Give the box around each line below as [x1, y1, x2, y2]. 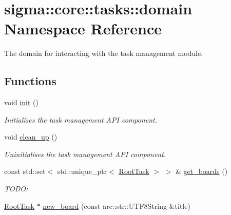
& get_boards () [175, 166, 228, 177]
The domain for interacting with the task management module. [4, 48, 203, 58]
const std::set [4, 166, 46, 177]
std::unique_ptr [57, 166, 107, 177]
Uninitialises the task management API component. [4, 148, 166, 159]
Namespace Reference [4, 18, 162, 39]
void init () [4, 97, 38, 108]
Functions [4, 73, 56, 89]
